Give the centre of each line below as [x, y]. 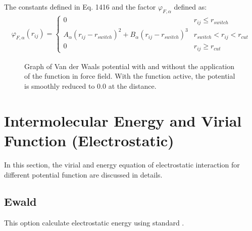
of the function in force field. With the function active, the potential [130, 76]
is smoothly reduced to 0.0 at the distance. [90, 86]
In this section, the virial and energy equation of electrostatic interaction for [122, 164]
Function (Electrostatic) [89, 140]
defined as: [190, 7]
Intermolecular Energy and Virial [123, 120]
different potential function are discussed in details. [83, 174]
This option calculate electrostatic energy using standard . [94, 223]
